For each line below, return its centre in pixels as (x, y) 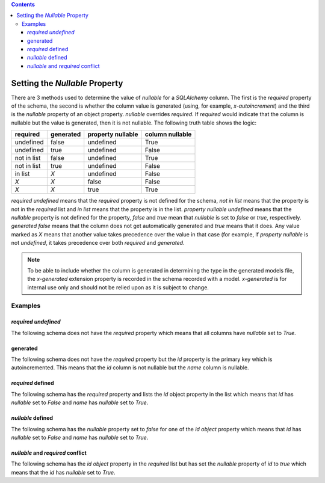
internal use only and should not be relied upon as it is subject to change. (118, 287)
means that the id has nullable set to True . (63, 472)
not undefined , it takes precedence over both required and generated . (98, 243)
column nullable (168, 134)
